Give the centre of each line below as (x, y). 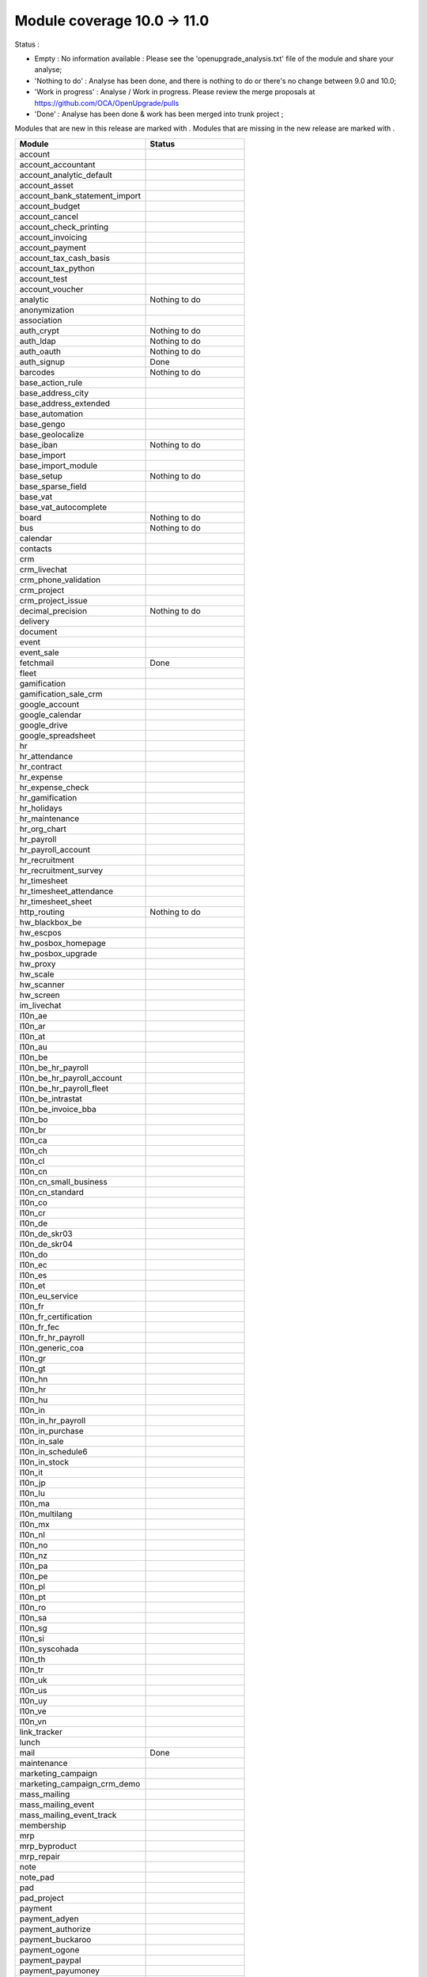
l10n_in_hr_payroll (53, 1420)
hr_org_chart (43, 829)
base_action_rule (51, 382)
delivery (34, 621)
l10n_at (32, 1036)
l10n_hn (34, 1378)
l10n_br (33, 1129)
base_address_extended (65, 403)
